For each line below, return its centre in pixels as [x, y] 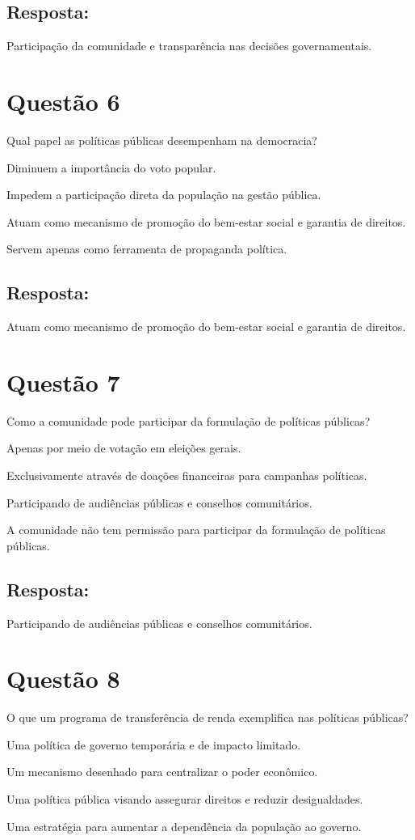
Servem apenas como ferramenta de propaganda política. [147, 249]
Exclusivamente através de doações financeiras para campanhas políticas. [187, 475]
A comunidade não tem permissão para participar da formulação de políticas [196, 530]
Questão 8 [63, 679]
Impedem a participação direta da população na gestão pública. [164, 195]
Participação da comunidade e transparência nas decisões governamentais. [189, 46]
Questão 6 [63, 101]
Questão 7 [63, 382]
